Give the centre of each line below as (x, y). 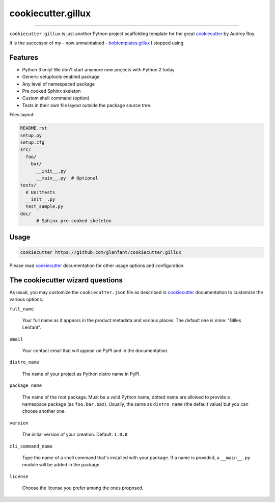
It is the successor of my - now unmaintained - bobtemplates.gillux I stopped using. (97, 43)
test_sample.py (45, 207)
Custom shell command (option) (56, 98)
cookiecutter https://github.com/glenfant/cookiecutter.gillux (101, 252)
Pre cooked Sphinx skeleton (51, 91)
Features (24, 57)
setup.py (31, 135)
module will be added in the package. (62, 465)
